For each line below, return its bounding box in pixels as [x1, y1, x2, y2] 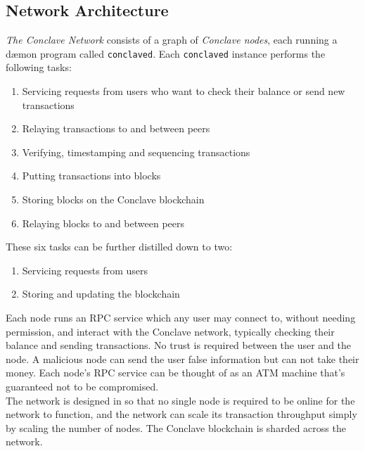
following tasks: [6, 60, 72, 75]
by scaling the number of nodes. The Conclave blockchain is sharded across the [6, 420, 346, 435]
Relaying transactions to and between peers [22, 121, 210, 136]
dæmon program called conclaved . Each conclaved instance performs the [6, 46, 326, 61]
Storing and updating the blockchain [22, 286, 180, 301]
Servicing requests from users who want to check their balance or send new [22, 84, 345, 99]
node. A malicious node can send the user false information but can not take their [6, 351, 359, 366]
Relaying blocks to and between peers [22, 215, 184, 230]
